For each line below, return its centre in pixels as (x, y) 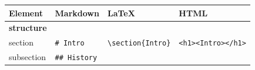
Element (26, 13)
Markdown (77, 13)
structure (28, 28)
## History (76, 58)
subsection (28, 57)
